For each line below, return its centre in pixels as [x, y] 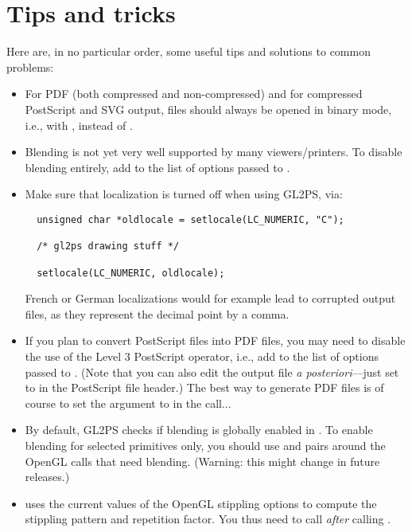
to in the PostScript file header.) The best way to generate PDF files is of [204, 387]
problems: [30, 66]
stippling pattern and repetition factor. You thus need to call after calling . [208, 519]
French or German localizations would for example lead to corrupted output [210, 298]
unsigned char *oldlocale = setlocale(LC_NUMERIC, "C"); [190, 219]
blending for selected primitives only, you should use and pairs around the [205, 445]
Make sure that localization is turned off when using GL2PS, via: [184, 194]
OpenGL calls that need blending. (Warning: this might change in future [202, 461]
